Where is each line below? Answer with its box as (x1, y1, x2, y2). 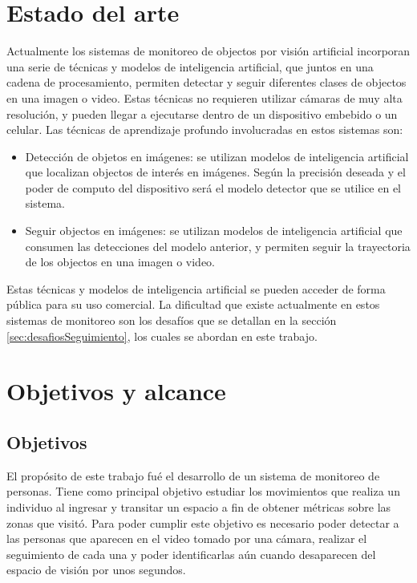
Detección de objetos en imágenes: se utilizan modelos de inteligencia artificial (25, 148, 409, 164)
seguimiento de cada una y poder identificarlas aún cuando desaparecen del (6, 545, 376, 562)
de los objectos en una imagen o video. (25, 253, 215, 270)
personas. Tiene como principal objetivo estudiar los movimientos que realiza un (6, 483, 400, 500)
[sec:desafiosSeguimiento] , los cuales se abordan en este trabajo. (6, 327, 318, 344)
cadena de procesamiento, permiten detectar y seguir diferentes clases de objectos (6, 74, 407, 91)
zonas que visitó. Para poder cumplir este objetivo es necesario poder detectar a (6, 514, 399, 531)
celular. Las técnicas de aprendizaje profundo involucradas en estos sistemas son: (6, 121, 403, 138)
